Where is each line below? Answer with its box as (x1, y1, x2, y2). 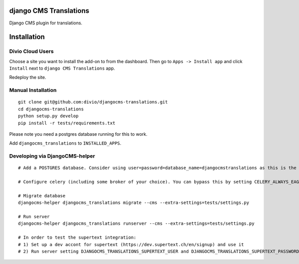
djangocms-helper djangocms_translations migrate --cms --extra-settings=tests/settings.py (18, 200, 249, 206)
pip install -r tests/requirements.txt (18, 120, 116, 126)
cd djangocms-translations (18, 106, 84, 112)
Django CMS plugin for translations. (9, 20, 82, 26)
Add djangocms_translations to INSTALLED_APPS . (9, 140, 122, 146)
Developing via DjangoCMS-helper (9, 153, 95, 160)
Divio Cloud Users (9, 48, 54, 55)
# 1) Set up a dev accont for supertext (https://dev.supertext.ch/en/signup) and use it (18, 242, 244, 247)
